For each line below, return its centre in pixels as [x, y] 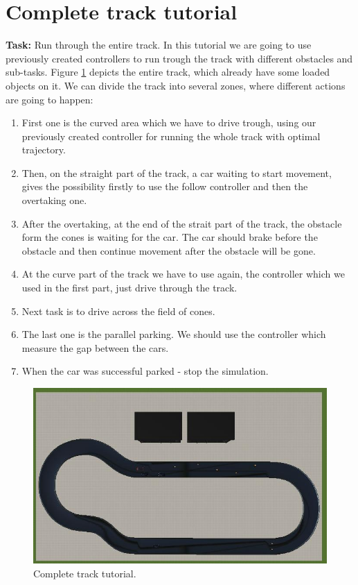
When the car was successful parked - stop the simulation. [145, 371]
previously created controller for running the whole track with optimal [171, 136]
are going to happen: [50, 99]
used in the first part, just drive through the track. [129, 288]
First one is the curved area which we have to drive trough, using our [169, 122]
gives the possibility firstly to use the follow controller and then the [165, 186]
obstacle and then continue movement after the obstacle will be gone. [169, 250]
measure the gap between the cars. [95, 347]
